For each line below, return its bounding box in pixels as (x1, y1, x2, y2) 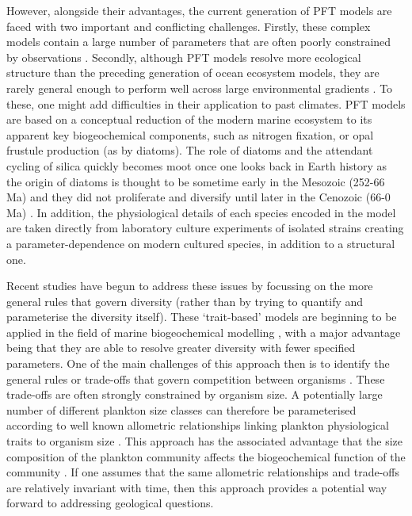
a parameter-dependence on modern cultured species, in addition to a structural (6, 235, 395, 251)
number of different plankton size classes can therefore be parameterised (6, 401, 357, 418)
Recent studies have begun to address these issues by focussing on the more (6, 277, 373, 294)
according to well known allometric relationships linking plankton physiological (6, 417, 390, 434)
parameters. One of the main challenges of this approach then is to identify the (6, 355, 390, 372)
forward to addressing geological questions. (6, 495, 214, 511)
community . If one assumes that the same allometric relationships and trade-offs (6, 464, 400, 480)
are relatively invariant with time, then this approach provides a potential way (6, 479, 387, 495)
